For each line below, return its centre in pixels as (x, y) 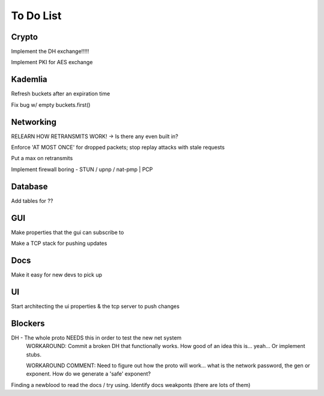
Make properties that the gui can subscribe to (67, 232)
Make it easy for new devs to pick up (57, 274)
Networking (34, 122)
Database (29, 186)
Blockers (28, 323)
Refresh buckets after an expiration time (61, 94)
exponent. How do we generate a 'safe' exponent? (88, 374)
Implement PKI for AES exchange (52, 62)
